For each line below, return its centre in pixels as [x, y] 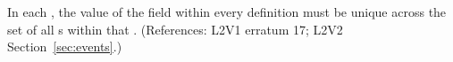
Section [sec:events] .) [65, 46]
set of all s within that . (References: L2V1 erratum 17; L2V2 [175, 29]
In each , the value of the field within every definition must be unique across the [227, 12]
